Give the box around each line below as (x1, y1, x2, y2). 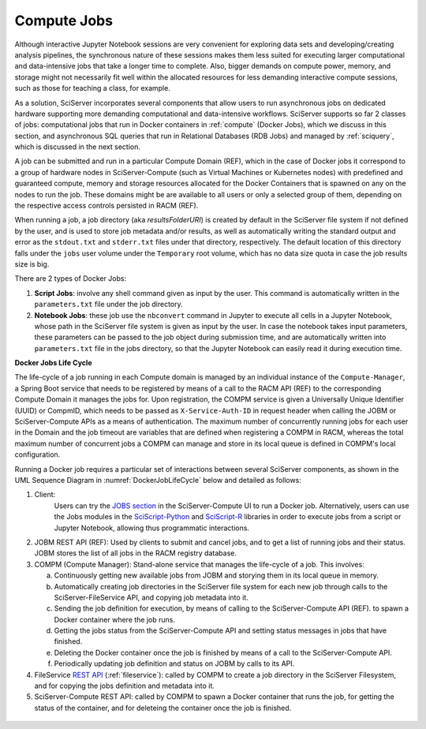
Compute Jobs (14, 12, 114, 29)
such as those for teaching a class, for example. (14, 84, 171, 93)
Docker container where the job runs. (54, 615, 175, 624)
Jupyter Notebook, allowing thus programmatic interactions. (54, 523, 250, 533)
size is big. (14, 259, 50, 268)
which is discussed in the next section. (14, 142, 141, 151)
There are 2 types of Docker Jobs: (14, 274, 127, 283)
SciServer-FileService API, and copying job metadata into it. (54, 593, 248, 602)
